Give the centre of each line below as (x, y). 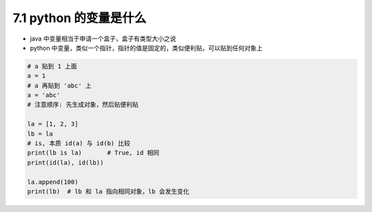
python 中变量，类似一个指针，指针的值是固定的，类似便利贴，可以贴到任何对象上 (146, 47)
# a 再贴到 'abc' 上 (60, 85)
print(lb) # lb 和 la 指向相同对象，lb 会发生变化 (108, 192)
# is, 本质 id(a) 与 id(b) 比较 (79, 144)
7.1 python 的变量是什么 (80, 18)
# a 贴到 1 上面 (52, 66)
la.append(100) (53, 182)
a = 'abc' (44, 95)
